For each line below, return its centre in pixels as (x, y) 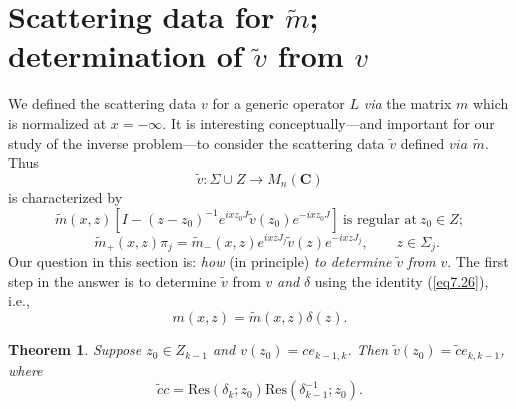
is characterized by (65, 196)
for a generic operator (278, 103)
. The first (478, 261)
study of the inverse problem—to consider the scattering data (196, 142)
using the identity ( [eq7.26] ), (401, 280)
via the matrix (407, 103)
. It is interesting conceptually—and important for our (328, 122)
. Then (368, 349)
